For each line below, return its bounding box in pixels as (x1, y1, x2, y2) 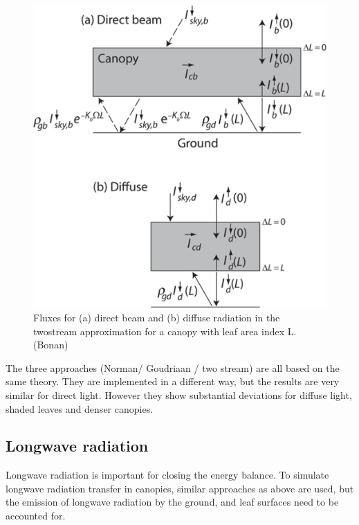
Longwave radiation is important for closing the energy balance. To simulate (6, 468, 329, 482)
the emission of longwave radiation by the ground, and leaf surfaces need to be (6, 495, 339, 509)
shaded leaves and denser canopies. (6, 401, 154, 416)
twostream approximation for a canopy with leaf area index (33, 323, 285, 338)
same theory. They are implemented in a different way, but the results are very (6, 374, 340, 389)
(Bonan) (33, 337, 68, 352)
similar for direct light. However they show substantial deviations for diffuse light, (6, 387, 352, 402)
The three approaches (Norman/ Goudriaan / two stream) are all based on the (6, 360, 340, 375)
